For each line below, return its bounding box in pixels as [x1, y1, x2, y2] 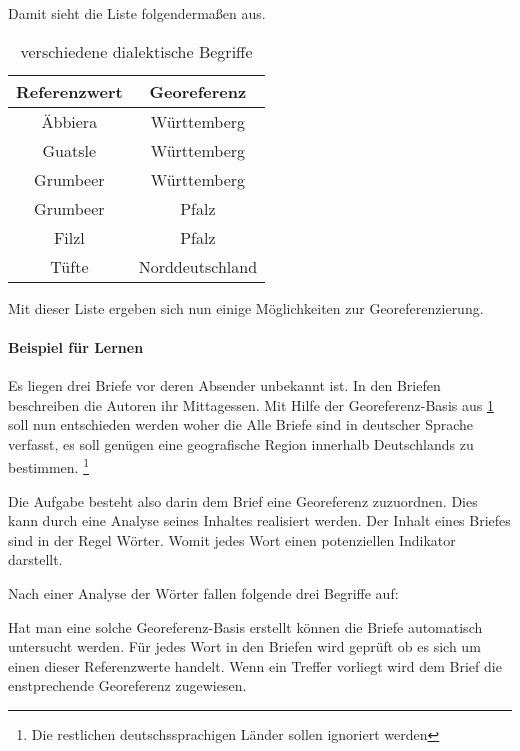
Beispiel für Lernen [8, 336, 144, 357]
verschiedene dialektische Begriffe [20, 39, 253, 63]
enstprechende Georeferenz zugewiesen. [8, 675, 247, 696]
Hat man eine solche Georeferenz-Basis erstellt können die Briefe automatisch [8, 616, 483, 637]
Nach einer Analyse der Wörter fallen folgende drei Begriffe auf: [8, 582, 399, 603]
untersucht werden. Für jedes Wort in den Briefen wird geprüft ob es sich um [8, 636, 481, 657]
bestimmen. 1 [8, 454, 89, 478]
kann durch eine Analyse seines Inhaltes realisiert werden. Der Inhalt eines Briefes [8, 510, 511, 531]
